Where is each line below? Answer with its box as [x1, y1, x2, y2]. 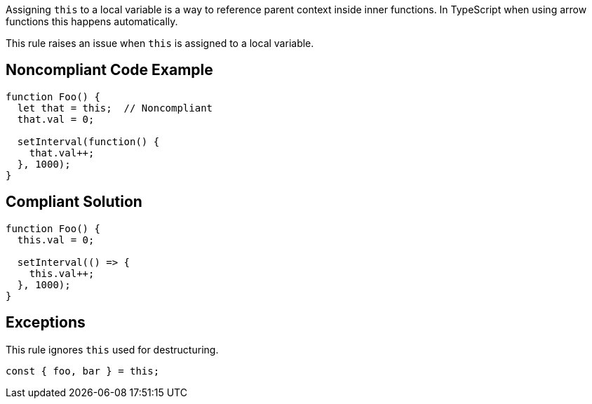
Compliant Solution [6, 193, 142, 211]
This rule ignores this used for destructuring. [6, 343, 219, 356]
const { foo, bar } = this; [6, 365, 160, 377]
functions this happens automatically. [6, 15, 178, 27]
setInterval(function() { [17, 135, 160, 147]
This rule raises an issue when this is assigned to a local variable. [6, 37, 314, 49]
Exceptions [6, 314, 86, 332]
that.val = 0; [17, 113, 95, 125]
